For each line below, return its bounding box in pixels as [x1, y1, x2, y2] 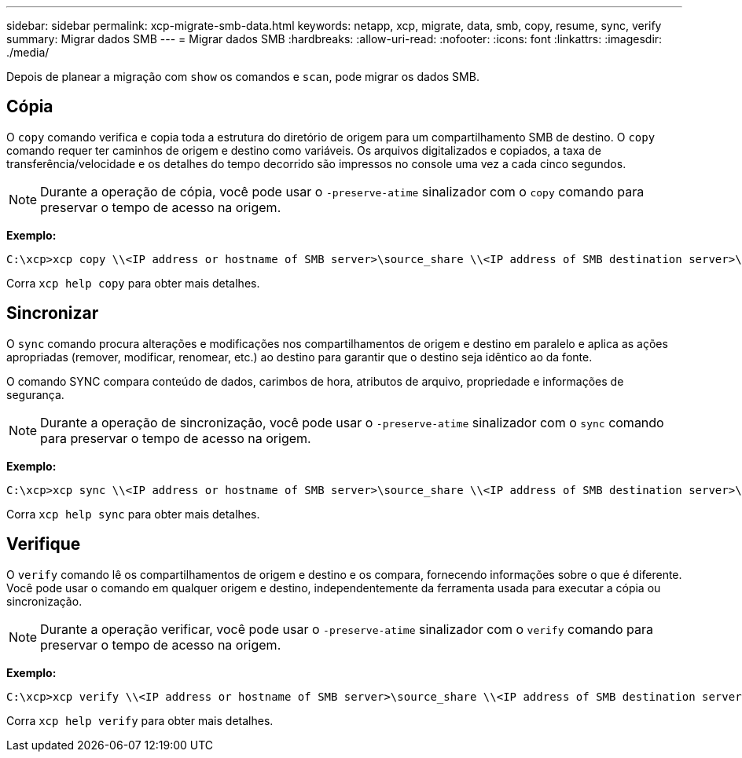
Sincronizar [6, 303, 99, 324]
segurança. [6, 387, 64, 401]
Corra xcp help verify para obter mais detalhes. [6, 713, 274, 727]
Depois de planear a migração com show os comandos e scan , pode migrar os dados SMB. [6, 70, 479, 83]
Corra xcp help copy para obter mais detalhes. [6, 276, 260, 290]
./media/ [6, 46, 50, 59]
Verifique [6, 534, 81, 555]
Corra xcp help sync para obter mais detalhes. [6, 507, 260, 521]
